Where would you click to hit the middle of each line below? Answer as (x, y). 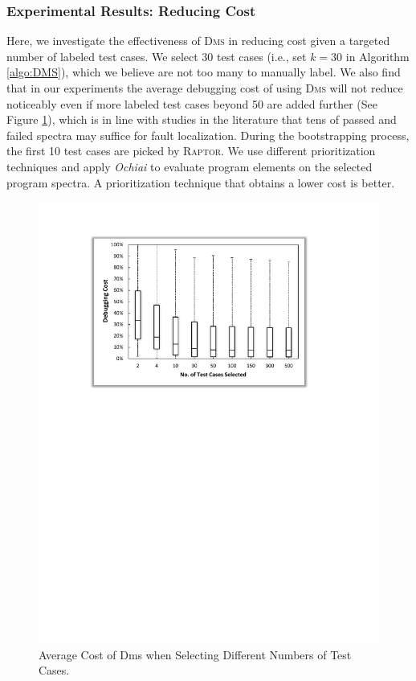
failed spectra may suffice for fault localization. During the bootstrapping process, (208, 135)
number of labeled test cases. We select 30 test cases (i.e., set (157, 56)
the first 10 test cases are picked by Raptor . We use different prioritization (191, 151)
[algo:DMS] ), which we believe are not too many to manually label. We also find (204, 72)
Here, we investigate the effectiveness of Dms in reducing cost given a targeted (198, 41)
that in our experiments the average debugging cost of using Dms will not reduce (205, 88)
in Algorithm (377, 56)
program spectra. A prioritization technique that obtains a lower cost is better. (201, 182)
